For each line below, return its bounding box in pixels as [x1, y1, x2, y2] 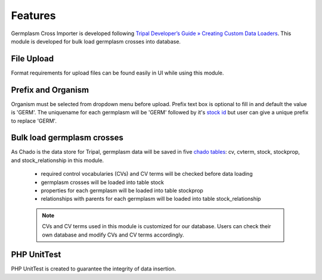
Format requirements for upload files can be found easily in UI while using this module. [11, 69, 224, 76]
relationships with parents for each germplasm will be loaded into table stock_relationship [41, 195, 261, 203]
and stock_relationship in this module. [11, 157, 104, 164]
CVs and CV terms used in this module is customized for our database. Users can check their [42, 223, 271, 230]
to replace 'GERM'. [11, 117, 57, 125]
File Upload [11, 54, 54, 64]
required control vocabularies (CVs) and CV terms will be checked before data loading [41, 170, 253, 178]
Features [11, 9, 56, 22]
